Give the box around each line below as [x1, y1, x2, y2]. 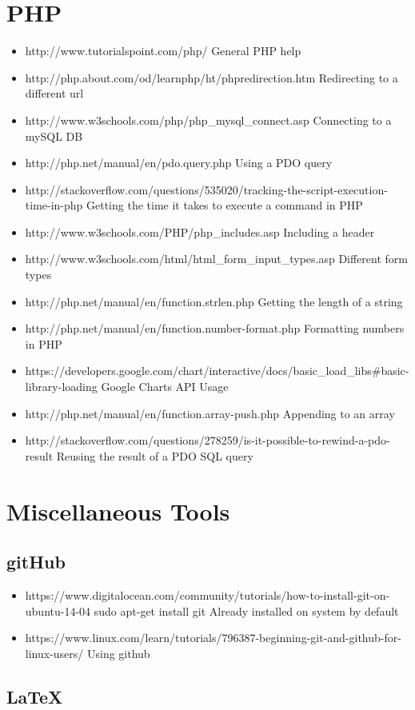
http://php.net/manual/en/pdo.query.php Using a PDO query [25, 154, 333, 171]
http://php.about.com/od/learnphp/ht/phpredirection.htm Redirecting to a [25, 69, 398, 86]
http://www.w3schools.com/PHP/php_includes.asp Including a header [25, 223, 375, 240]
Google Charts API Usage [101, 378, 229, 395]
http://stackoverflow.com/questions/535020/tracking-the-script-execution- [25, 181, 388, 197]
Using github [86, 644, 150, 661]
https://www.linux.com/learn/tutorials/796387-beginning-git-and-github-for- [25, 629, 401, 646]
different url [25, 85, 84, 102]
